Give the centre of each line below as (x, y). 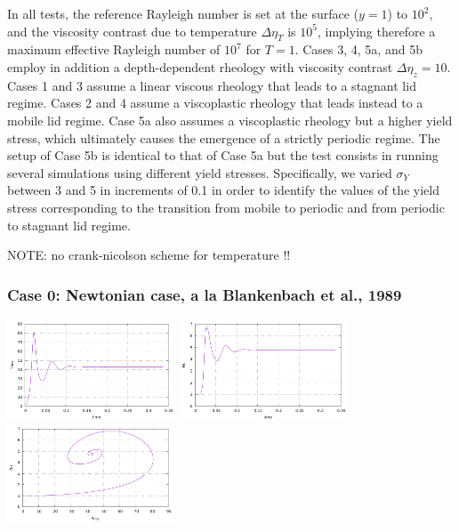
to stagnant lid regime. (69, 225)
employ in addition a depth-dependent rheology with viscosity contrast (200, 66)
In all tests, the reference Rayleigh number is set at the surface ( (183, 13)
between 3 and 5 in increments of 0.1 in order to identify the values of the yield (223, 190)
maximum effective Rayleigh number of (114, 49)
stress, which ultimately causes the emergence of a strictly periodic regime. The (224, 137)
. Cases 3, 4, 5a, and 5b (358, 49)
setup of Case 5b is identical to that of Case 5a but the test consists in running (223, 155)
